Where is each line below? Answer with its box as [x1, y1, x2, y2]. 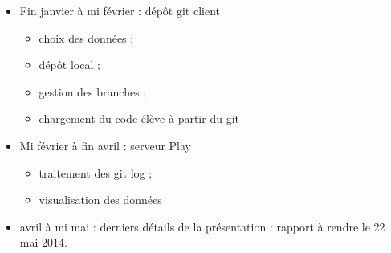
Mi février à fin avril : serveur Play [19, 137, 192, 153]
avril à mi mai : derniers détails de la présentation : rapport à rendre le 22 [19, 218, 385, 235]
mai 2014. [19, 234, 67, 251]
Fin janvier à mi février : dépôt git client [19, 2, 221, 18]
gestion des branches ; [39, 83, 147, 100]
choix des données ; [39, 29, 134, 46]
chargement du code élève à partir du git [39, 110, 239, 127]
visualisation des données [39, 191, 162, 208]
